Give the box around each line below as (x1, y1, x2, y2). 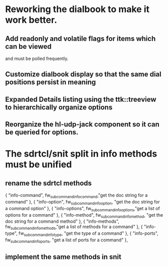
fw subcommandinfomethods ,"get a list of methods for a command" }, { (5, 224, 143, 231)
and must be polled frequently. (5, 55, 69, 61)
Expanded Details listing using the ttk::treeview (5, 95, 156, 104)
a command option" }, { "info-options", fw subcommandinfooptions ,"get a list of (5, 205, 160, 213)
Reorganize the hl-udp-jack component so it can (5, 120, 159, 129)
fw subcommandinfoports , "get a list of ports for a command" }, (5, 237, 128, 244)
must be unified (5, 159, 72, 170)
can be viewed (5, 42, 52, 51)
